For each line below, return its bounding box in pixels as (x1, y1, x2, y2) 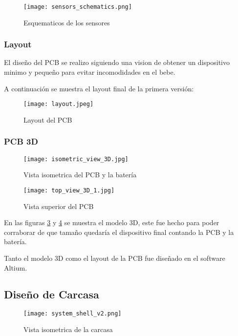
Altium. (4, 262, 27, 273)
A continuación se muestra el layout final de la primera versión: (4, 83, 194, 93)
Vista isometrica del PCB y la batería (23, 169, 137, 180)
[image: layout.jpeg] (23, 101, 94, 108)
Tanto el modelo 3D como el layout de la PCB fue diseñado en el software (4, 253, 225, 263)
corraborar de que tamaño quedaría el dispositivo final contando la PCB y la (4, 227, 234, 237)
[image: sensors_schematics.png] (23, 3, 132, 10)
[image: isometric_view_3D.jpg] (23, 155, 129, 163)
